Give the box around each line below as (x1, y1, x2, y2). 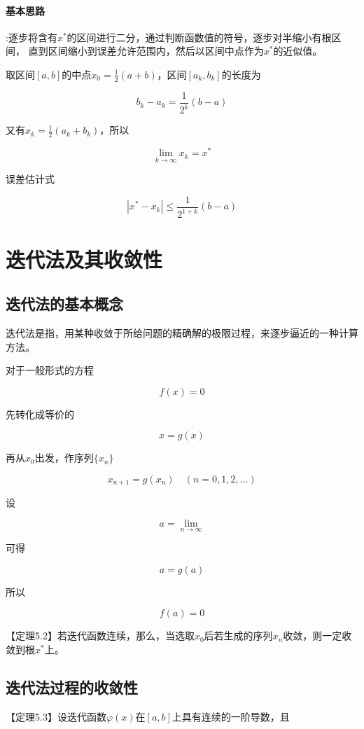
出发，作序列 (34, 450, 94, 465)
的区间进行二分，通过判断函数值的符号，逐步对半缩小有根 (66, 29, 332, 44)
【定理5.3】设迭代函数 (6, 709, 106, 723)
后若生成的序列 (204, 628, 273, 643)
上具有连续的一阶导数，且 (171, 709, 290, 723)
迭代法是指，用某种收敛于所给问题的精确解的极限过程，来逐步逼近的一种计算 (6, 325, 358, 340)
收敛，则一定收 (283, 628, 352, 643)
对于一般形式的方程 (6, 363, 94, 377)
